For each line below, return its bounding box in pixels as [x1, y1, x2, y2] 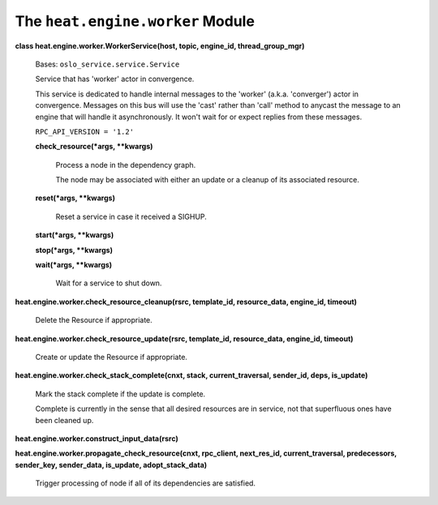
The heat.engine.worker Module [15, 12, 255, 30]
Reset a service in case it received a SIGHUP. [55, 212, 207, 221]
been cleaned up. [35, 415, 94, 425]
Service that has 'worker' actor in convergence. [35, 74, 195, 84]
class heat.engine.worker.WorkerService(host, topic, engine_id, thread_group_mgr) [15, 41, 305, 50]
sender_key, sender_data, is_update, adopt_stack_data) [15, 460, 208, 469]
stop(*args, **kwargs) [35, 245, 114, 255]
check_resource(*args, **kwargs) [35, 142, 153, 152]
